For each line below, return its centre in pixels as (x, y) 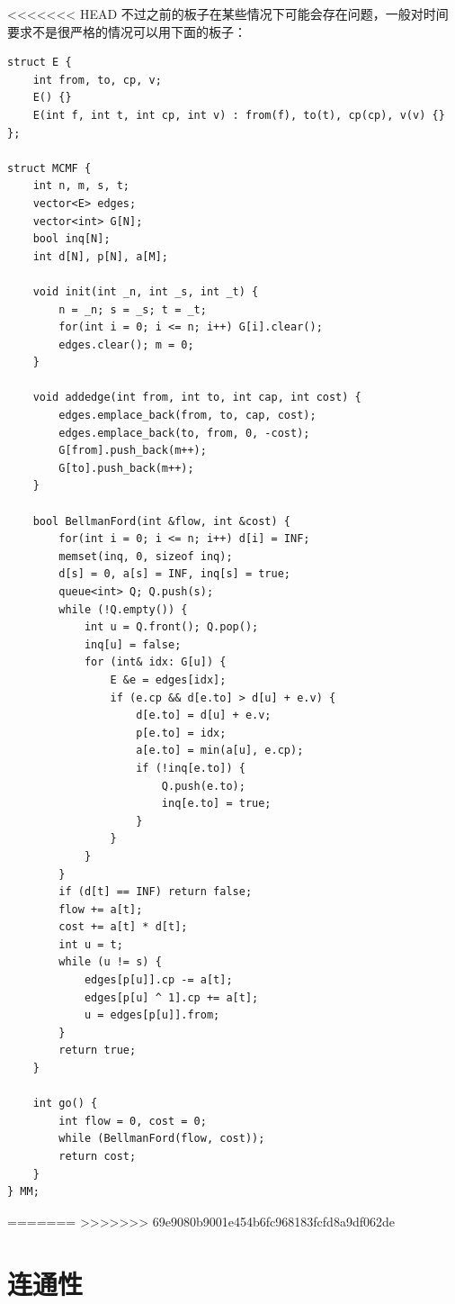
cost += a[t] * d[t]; (123, 927)
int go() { (65, 1104)
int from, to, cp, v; (97, 80)
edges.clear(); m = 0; (126, 344)
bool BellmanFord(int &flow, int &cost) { (161, 521)
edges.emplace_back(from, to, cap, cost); (187, 416)
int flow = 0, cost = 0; (133, 1121)
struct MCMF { (49, 168)
